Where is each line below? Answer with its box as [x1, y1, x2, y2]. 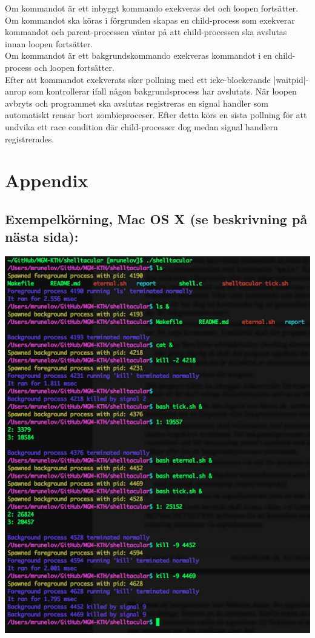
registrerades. [5, 132, 55, 145]
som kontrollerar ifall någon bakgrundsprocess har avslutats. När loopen [28, 85, 297, 98]
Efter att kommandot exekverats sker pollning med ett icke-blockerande [5, 73, 271, 85]
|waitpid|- [273, 73, 309, 85]
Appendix [5, 168, 88, 193]
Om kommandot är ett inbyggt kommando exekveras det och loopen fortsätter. [5, 2, 299, 14]
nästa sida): [5, 227, 79, 246]
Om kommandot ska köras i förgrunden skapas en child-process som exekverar [5, 13, 295, 26]
